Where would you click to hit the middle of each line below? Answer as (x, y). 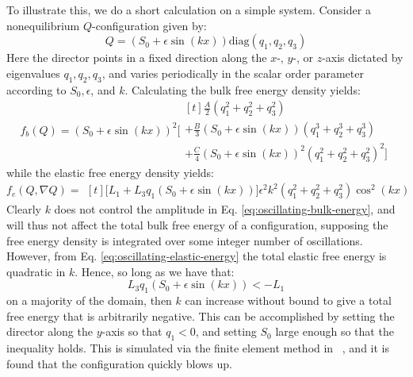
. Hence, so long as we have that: (155, 271)
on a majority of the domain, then (89, 300)
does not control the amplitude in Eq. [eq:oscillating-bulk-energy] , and (225, 209)
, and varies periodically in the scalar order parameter (233, 73)
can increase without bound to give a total (288, 300)
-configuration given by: (149, 25)
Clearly (24, 209)
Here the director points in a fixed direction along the (137, 58)
